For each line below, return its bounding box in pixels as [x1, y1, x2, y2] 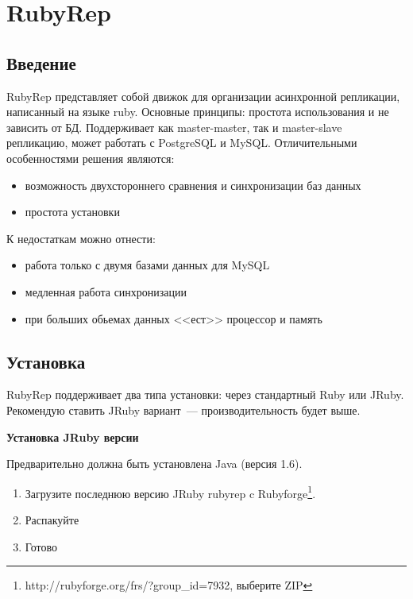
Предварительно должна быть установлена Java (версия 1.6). [6, 455, 303, 472]
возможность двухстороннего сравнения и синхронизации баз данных [25, 176, 361, 193]
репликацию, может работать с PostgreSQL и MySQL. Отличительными [6, 134, 357, 151]
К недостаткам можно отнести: [6, 230, 156, 246]
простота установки [25, 203, 120, 220]
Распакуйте [25, 511, 79, 528]
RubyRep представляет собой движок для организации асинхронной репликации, [6, 87, 400, 104]
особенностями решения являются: [6, 149, 175, 166]
